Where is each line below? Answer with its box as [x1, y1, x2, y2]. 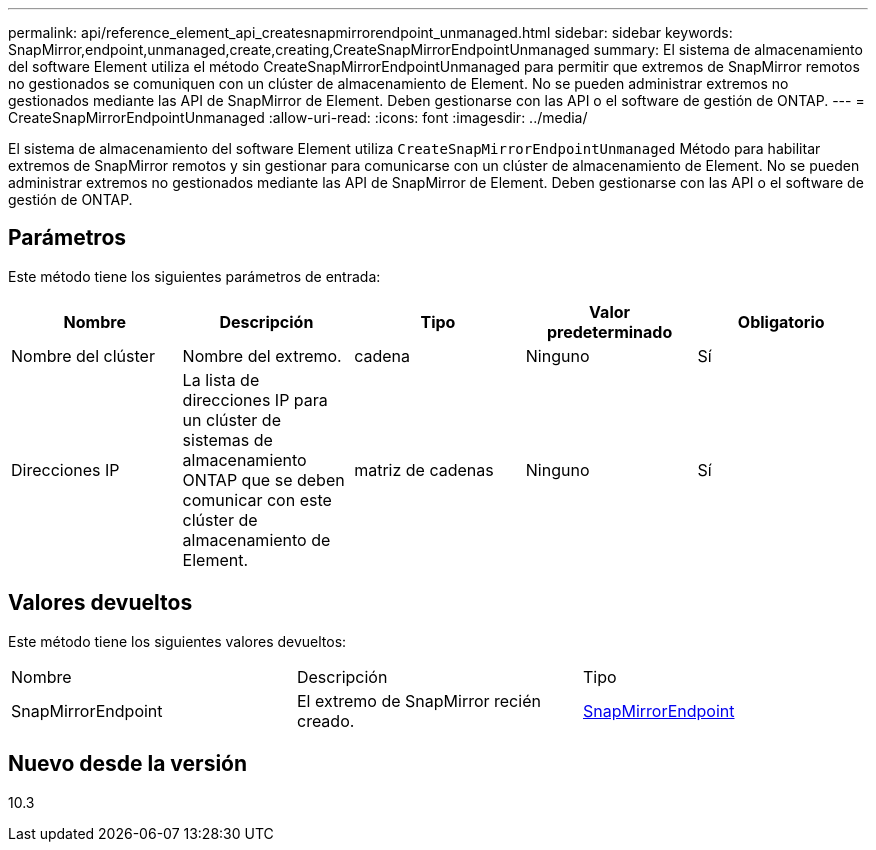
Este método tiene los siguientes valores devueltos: [8, 632, 347, 650]
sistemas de [182, 429, 273, 450]
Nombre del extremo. [182, 345, 342, 366]
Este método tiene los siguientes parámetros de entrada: [8, 267, 381, 285]
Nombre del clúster [11, 345, 155, 366]
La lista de [182, 369, 260, 390]
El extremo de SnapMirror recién [296, 690, 541, 711]
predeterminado [546, 321, 673, 342]
